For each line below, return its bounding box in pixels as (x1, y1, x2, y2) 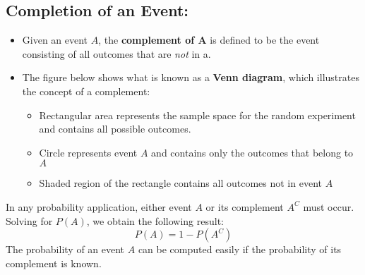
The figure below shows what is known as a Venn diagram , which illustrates (22, 70, 359, 85)
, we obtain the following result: (86, 213, 224, 228)
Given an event (22, 32, 88, 47)
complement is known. (6, 255, 102, 270)
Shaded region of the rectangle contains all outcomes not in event (39, 176, 322, 190)
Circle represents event (39, 145, 138, 159)
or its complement (205, 199, 284, 214)
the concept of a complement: (22, 83, 150, 98)
